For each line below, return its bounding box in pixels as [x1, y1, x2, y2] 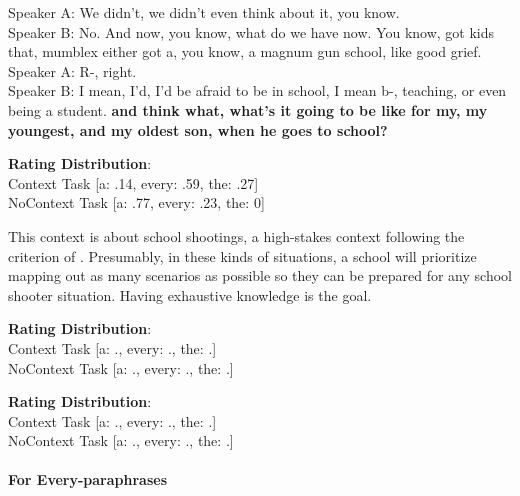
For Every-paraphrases [8, 469, 168, 490]
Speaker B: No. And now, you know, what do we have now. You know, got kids [8, 21, 495, 42]
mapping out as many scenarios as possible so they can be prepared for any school [8, 265, 512, 286]
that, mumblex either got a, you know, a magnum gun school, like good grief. [8, 41, 482, 62]
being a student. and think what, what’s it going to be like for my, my [8, 99, 488, 120]
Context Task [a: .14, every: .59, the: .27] [8, 172, 259, 193]
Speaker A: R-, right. [8, 60, 137, 81]
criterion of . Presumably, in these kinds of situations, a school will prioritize [8, 245, 477, 266]
